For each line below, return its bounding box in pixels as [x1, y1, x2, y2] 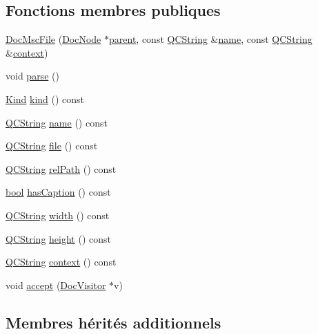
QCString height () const [6, 231, 111, 245]
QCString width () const [6, 207, 110, 222]
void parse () [6, 68, 59, 83]
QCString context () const [6, 254, 117, 269]
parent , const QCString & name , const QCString [109, 32, 312, 46]
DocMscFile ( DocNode [6, 32, 101, 46]
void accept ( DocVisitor [6, 277, 106, 292]
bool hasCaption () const [6, 185, 111, 199]
